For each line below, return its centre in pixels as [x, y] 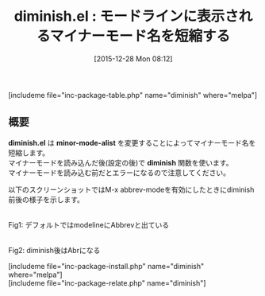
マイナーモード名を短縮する [140, 36]
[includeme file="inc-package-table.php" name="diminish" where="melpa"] [133, 95]
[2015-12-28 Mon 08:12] [133, 58]
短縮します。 [29, 153]
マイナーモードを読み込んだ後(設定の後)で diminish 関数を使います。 [121, 162]
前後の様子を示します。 [46, 199]
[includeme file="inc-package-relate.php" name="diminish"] [107, 282]
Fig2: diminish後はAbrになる [54, 250]
